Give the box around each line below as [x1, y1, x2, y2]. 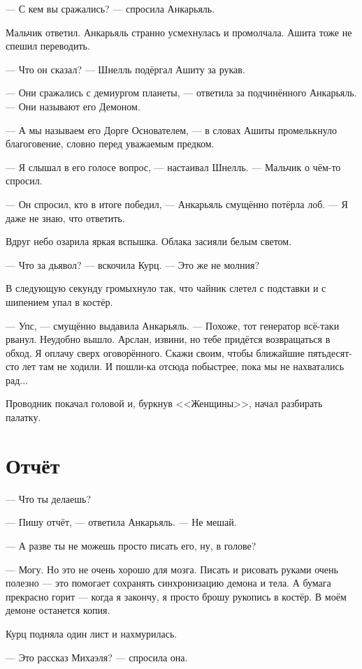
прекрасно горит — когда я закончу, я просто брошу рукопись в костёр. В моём [6, 589, 347, 603]
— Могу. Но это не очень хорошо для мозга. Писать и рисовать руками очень [6, 561, 338, 576]
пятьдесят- [307, 345, 352, 360]
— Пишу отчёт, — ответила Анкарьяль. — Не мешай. [6, 515, 237, 529]
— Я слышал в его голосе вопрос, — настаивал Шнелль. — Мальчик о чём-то [6, 159, 341, 174]
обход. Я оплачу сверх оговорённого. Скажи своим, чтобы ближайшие [6, 345, 305, 360]
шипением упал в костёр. [6, 294, 113, 309]
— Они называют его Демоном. [6, 98, 140, 113]
